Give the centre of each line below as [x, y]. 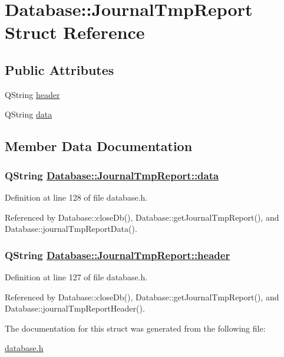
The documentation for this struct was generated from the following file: [135, 328]
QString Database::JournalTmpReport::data [112, 175]
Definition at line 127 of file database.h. [76, 276]
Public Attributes [60, 69]
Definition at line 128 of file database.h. [76, 197]
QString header [32, 94]
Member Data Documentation [99, 146]
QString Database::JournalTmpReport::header [118, 255]
